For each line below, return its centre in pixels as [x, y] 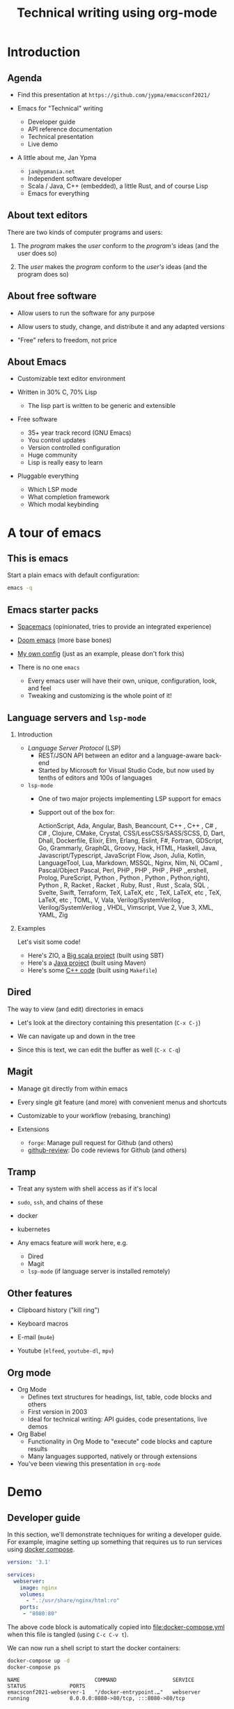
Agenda [25, 78]
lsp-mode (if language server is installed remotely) [99, 1271]
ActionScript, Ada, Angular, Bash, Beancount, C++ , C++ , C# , [127, 825]
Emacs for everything [58, 193]
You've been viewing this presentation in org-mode [89, 1464]
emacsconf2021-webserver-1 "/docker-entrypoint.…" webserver [104, 1692]
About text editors [48, 216]
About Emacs [37, 362]
